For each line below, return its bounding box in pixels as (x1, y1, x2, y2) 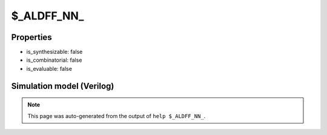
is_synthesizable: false (26, 48, 83, 56)
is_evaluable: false (26, 65, 73, 72)
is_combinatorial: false (26, 56, 82, 64)
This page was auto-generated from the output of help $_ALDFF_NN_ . (27, 112, 206, 119)
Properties (11, 32, 52, 42)
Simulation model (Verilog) (11, 81, 114, 91)
